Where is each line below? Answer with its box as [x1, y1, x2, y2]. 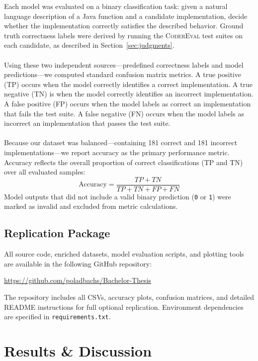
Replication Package [4, 225, 110, 241]
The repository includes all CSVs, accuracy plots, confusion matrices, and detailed [4, 291, 255, 302]
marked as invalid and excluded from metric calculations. [4, 201, 178, 211]
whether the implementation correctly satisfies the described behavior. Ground [4, 20, 244, 31]
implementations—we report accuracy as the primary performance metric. [4, 147, 230, 157]
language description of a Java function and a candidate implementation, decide [4, 10, 248, 21]
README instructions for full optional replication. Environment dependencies [4, 301, 244, 312]
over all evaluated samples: [4, 167, 86, 177]
